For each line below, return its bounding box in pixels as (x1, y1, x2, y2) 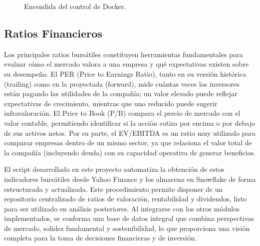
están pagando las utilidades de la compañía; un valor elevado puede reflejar (4, 88, 237, 99)
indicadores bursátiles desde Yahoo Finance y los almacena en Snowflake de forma (4, 173, 256, 184)
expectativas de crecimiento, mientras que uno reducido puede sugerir (4, 98, 217, 108)
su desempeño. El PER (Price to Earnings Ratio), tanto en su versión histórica (4, 68, 246, 79)
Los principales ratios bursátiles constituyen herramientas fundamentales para (4, 49, 243, 59)
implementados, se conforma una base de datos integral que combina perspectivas (4, 213, 254, 223)
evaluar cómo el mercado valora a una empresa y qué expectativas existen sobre (4, 59, 249, 69)
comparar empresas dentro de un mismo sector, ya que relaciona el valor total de (4, 137, 252, 148)
